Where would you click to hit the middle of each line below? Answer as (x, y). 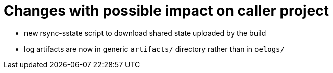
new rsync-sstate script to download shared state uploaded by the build (145, 33)
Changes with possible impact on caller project (166, 11)
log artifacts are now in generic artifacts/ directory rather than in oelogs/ (154, 49)
